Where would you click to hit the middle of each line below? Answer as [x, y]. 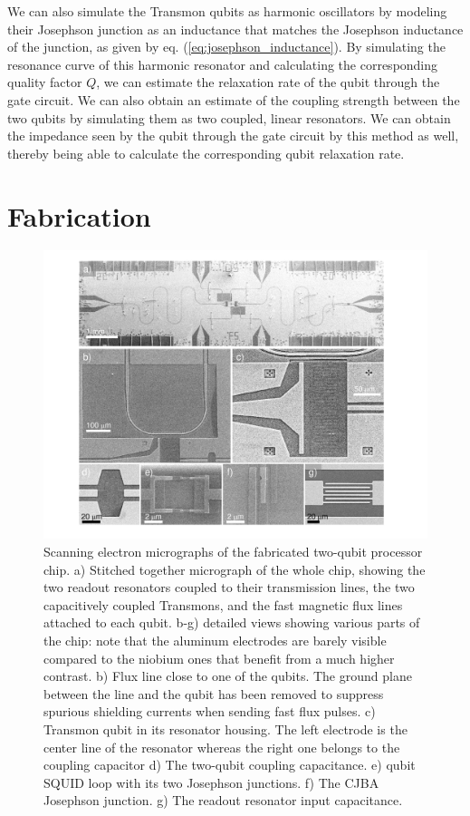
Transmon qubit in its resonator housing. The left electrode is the [225, 729]
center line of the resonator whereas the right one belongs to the [222, 747]
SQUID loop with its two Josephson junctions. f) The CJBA [211, 782]
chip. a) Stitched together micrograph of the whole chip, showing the [235, 569]
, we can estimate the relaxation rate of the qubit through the [268, 82]
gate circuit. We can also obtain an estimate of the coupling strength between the [234, 99]
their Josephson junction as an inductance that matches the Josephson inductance [235, 29]
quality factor [45, 82]
